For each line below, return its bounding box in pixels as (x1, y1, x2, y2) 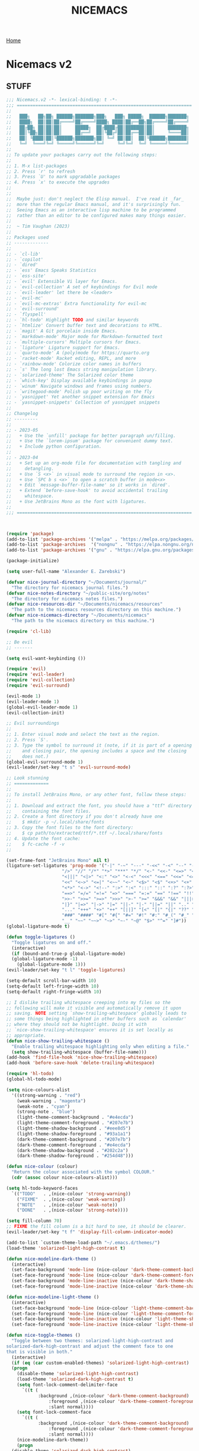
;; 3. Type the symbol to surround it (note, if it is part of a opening (6, 742, 192, 748)
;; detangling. (6, 465, 54, 471)
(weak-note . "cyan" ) (17, 1103, 70, 1109)
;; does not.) (6, 753, 49, 760)
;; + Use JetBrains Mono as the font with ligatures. (6, 498, 147, 505)
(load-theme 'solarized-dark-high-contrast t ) (17, 1376, 134, 1382)
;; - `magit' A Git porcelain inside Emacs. (6, 328, 118, 334)
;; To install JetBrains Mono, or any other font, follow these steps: (6, 792, 187, 797)
